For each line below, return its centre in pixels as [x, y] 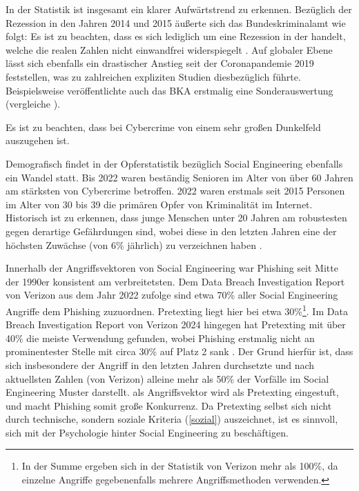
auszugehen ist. [38, 140]
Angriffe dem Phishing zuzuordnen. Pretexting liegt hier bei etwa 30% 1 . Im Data [177, 310]
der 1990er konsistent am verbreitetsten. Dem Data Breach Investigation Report [175, 281]
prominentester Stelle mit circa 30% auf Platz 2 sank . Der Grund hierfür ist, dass [179, 351]
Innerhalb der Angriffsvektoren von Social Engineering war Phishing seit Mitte [172, 268]
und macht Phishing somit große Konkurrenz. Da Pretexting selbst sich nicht [169, 405]
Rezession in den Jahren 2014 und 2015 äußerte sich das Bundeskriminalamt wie [176, 22]
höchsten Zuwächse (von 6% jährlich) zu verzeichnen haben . [134, 244]
